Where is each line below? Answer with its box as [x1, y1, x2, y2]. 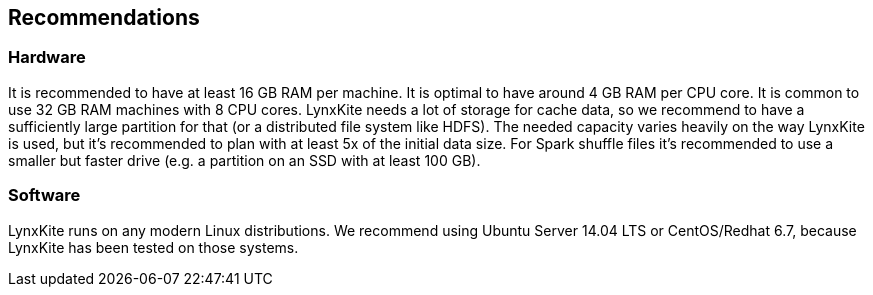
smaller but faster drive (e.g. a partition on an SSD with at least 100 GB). [8, 151, 481, 169]
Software [8, 185, 81, 206]
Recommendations [8, 5, 200, 30]
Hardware [8, 47, 86, 68]
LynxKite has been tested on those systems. [8, 238, 299, 256]
